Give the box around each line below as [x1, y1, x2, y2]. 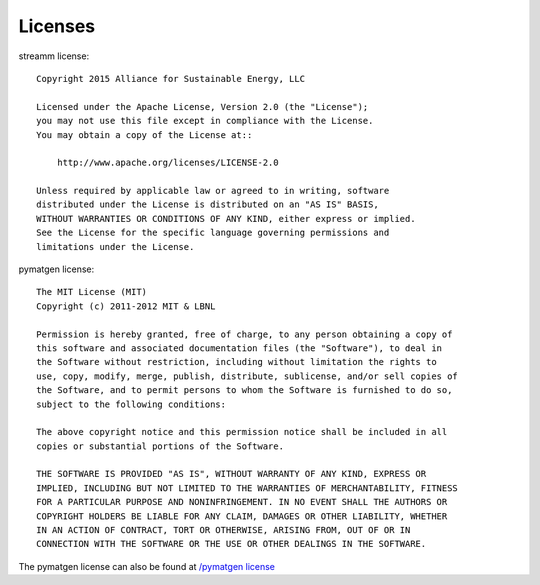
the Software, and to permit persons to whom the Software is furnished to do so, [36, 385, 453, 396]
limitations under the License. [36, 241, 195, 252]
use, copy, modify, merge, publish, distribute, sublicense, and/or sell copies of [36, 370, 459, 382]
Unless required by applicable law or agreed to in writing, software [36, 185, 390, 197]
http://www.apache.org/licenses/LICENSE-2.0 [56, 157, 279, 169]
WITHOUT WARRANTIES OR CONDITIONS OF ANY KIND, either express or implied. [36, 213, 416, 224]
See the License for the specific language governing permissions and [36, 227, 390, 239]
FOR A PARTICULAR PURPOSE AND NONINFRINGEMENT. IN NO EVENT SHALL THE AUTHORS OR [36, 496, 448, 508]
